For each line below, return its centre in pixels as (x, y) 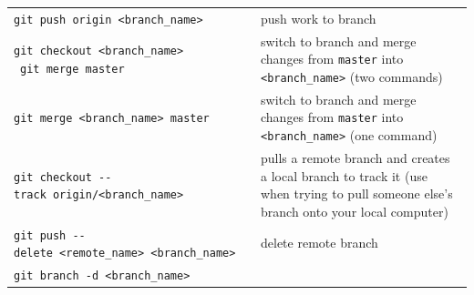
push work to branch (319, 18)
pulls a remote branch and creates (355, 157)
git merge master (72, 70)
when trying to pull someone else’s (357, 193)
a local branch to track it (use (344, 175)
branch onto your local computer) (355, 211)
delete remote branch (319, 243)
